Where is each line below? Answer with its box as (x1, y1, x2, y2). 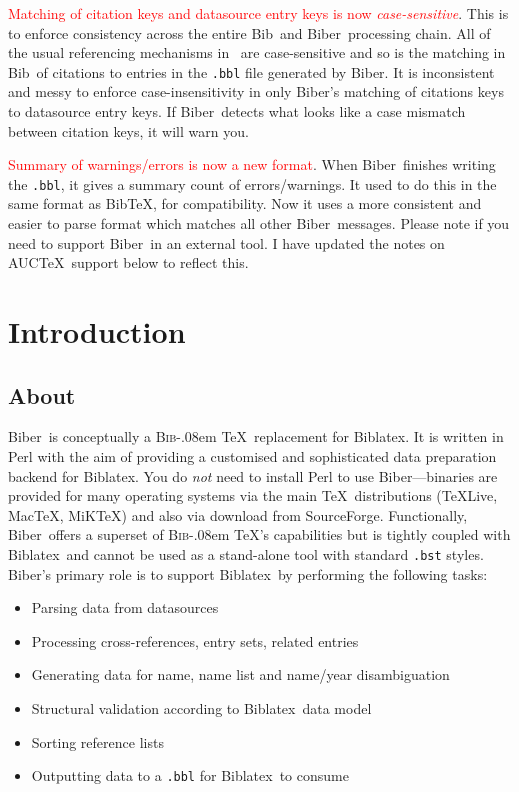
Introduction (8, 311, 186, 352)
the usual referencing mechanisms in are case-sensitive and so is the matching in (8, 42, 506, 63)
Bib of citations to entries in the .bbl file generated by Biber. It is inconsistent (8, 61, 495, 82)
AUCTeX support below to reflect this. (8, 252, 249, 273)
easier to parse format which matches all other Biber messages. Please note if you (8, 213, 510, 234)
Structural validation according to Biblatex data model (31, 698, 372, 719)
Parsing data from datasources (31, 597, 219, 618)
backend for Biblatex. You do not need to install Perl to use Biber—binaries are (8, 465, 498, 486)
